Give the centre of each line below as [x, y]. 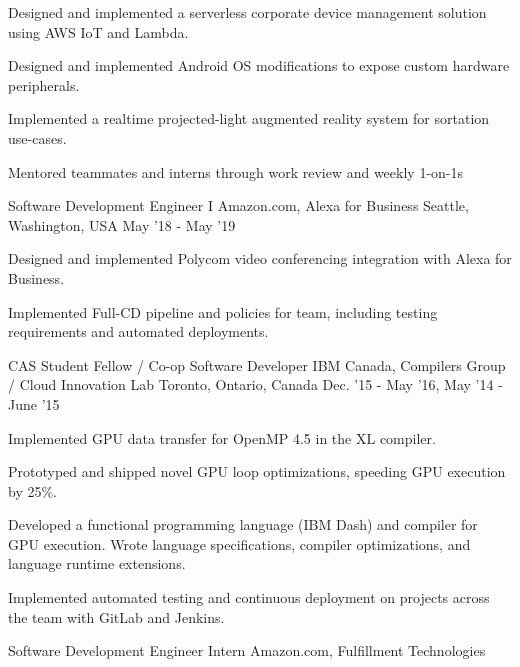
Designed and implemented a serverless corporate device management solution [247, 12]
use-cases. [37, 137]
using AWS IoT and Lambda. [98, 31]
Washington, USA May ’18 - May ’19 [122, 224]
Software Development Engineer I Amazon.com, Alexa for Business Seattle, [238, 205]
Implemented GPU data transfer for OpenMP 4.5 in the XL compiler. [222, 437]
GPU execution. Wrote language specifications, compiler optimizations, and [239, 543]
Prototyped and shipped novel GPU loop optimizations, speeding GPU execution [257, 471]
